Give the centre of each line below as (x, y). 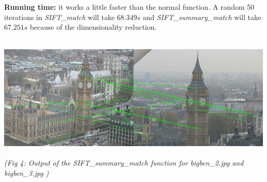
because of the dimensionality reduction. (93, 27)
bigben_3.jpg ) (26, 173)
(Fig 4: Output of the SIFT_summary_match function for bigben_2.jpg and (124, 163)
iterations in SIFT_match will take (60, 17)
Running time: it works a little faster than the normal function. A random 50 (129, 7)
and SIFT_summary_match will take (202, 17)
